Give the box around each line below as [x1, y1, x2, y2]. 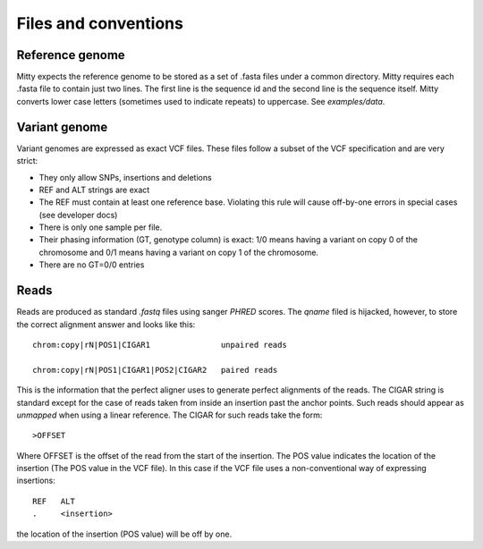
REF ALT [32, 496, 75, 506]
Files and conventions [16, 13, 183, 33]
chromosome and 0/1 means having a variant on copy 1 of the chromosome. [38, 247, 319, 258]
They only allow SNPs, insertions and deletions [38, 172, 212, 182]
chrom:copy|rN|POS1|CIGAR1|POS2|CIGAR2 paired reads [32, 365, 278, 375]
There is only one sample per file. [38, 222, 163, 232]
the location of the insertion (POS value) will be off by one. [16, 528, 233, 539]
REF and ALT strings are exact [38, 184, 150, 195]
